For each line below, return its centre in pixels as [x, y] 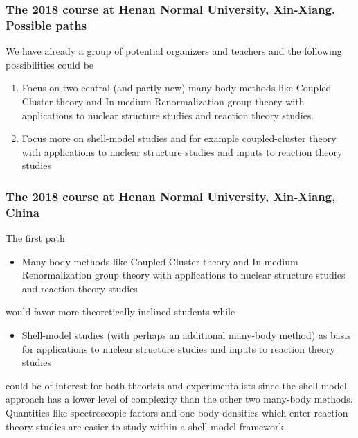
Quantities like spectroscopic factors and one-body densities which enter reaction [177, 412]
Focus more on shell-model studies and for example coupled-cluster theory [179, 138]
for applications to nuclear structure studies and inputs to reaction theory [178, 348]
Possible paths [46, 25]
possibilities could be [50, 64]
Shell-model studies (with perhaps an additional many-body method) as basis [186, 335]
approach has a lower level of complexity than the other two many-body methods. [179, 399]
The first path [35, 238]
